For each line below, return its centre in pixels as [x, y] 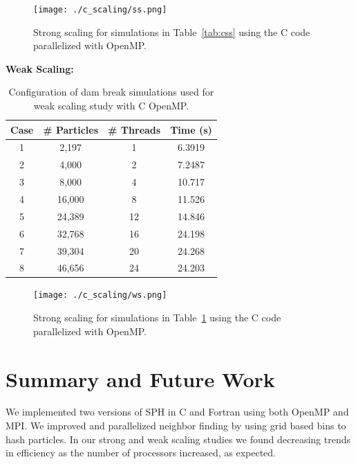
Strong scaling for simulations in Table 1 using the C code [157, 318]
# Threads [134, 129]
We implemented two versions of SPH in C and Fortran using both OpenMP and [177, 412]
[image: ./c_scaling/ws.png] [100, 295]
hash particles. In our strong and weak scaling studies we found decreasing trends [178, 439]
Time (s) [191, 129]
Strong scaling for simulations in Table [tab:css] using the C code [172, 32]
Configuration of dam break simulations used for [111, 92]
